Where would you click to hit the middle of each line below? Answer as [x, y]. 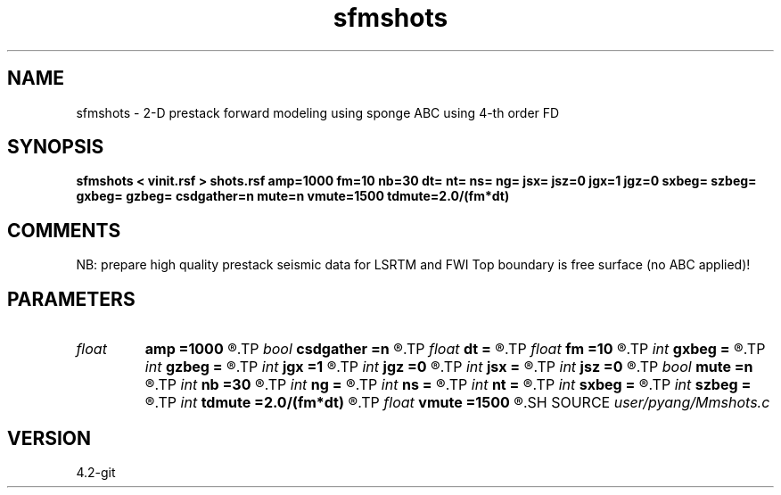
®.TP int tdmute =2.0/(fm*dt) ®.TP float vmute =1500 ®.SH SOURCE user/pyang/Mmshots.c [457, 403]
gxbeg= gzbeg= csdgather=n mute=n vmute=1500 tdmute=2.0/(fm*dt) [293, 196]
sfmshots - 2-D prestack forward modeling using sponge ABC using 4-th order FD [318, 112]
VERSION [49, 438]
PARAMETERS [71, 299]
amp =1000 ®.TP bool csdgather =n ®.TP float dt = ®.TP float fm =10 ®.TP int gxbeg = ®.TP [455, 349]
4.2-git [96, 472]
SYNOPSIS [56, 147]
